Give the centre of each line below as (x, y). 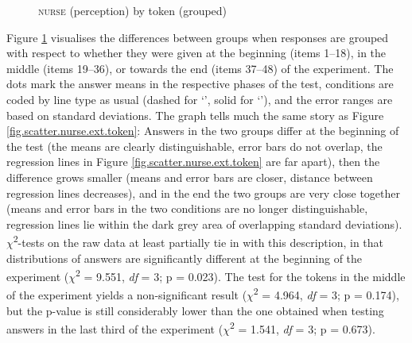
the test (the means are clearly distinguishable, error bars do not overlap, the (194, 146)
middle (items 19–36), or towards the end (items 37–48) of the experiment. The (200, 68)
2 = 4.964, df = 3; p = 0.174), (326, 294)
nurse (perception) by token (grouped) (133, 10)
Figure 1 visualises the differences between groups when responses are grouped (198, 37)
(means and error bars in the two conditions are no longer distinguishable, (187, 208)
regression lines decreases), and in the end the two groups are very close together (204, 193)
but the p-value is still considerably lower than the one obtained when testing (195, 310)
